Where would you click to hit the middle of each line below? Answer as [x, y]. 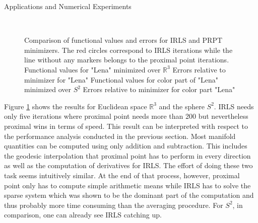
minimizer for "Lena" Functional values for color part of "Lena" [121, 79]
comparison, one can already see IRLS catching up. [83, 215]
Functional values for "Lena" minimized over [92, 69]
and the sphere [182, 106]
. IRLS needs [234, 106]
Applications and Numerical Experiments [68, 6]
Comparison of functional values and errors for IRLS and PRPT [123, 40]
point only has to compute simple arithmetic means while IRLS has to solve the [127, 185]
